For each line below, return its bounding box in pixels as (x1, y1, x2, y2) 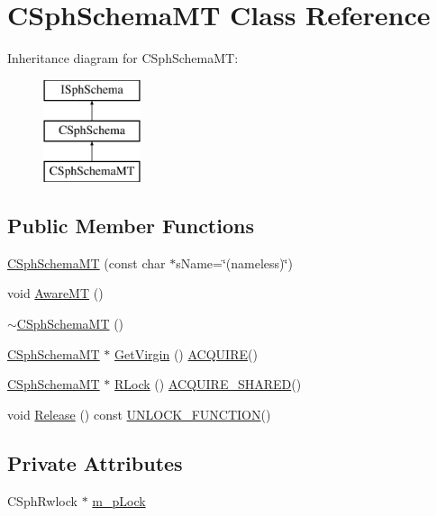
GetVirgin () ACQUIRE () (114, 344, 258, 363)
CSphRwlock (7, 491, 77, 510)
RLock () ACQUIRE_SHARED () (114, 375, 302, 394)
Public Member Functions (7, 212, 254, 240)
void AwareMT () (7, 284, 104, 303)
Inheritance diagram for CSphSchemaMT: (7, 49, 239, 68)
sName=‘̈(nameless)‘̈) (176, 253, 293, 272)
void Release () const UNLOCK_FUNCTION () (7, 404, 271, 423)
